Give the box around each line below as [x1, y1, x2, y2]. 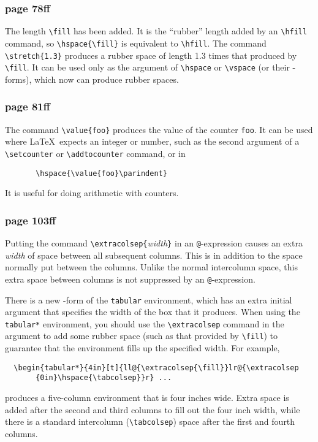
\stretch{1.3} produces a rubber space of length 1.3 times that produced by [5, 48, 297, 61]
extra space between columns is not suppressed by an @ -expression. [5, 272, 256, 285]
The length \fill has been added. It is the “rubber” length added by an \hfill [5, 25, 308, 37]
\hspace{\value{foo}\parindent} [36, 169, 167, 178]
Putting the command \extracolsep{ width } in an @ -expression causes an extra [5, 237, 303, 250]
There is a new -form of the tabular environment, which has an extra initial [5, 293, 292, 306]
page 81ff [5, 99, 50, 114]
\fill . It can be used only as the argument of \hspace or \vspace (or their [5, 61, 290, 74]
